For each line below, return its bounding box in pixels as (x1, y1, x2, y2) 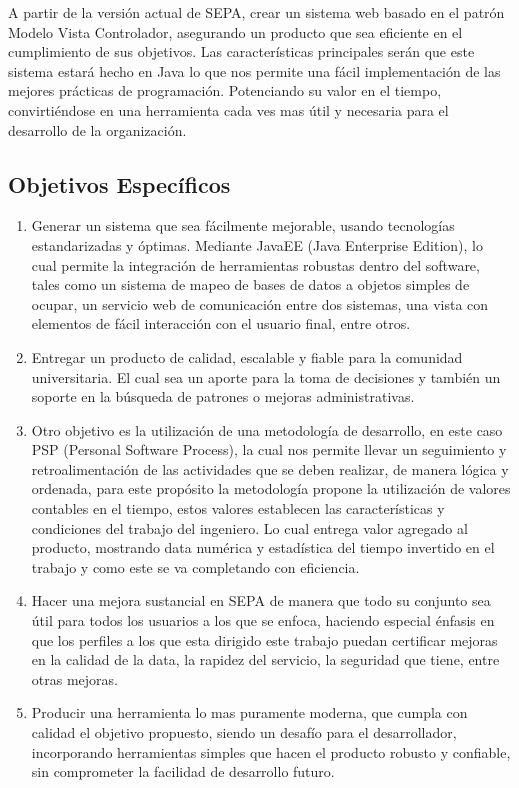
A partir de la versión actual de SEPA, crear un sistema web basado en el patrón (8, 2, 505, 22)
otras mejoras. (31, 668, 118, 689)
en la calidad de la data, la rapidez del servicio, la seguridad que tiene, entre (31, 649, 500, 670)
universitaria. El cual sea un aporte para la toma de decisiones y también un (31, 366, 501, 387)
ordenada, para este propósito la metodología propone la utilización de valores (31, 478, 511, 499)
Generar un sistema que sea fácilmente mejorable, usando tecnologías (31, 215, 455, 236)
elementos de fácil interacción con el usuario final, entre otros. (31, 313, 411, 334)
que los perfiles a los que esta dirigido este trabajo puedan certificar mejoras (31, 629, 498, 650)
